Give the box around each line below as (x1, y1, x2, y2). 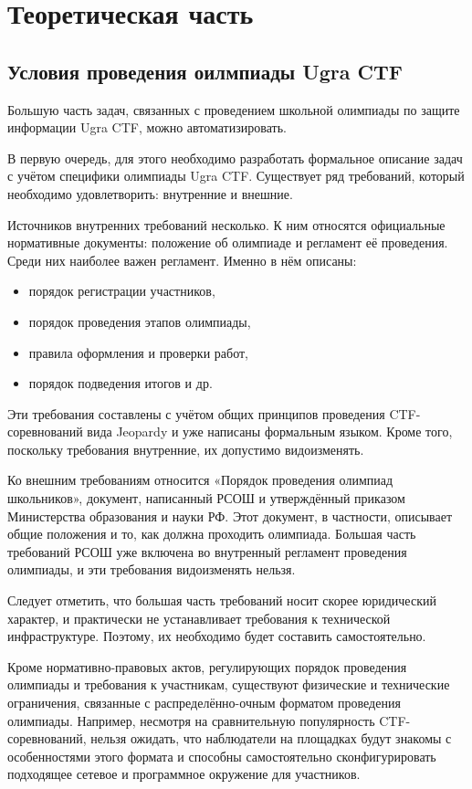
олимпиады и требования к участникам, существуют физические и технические (7, 675, 450, 694)
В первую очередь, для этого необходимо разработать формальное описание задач (7, 148, 463, 167)
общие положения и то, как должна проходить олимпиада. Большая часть (7, 524, 416, 543)
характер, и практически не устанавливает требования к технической (7, 608, 391, 627)
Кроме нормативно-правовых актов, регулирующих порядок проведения (7, 657, 407, 676)
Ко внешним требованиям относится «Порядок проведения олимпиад (7, 470, 393, 489)
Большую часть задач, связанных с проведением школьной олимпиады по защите (7, 100, 460, 119)
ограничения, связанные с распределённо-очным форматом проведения (7, 693, 401, 712)
